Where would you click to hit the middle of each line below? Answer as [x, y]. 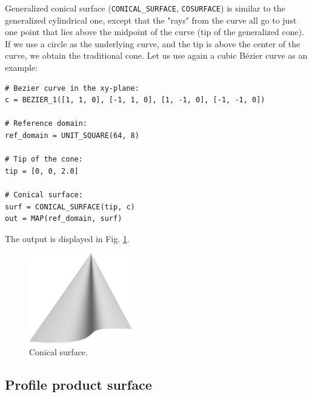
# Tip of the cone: [44, 159]
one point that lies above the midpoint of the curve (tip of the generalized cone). [155, 32]
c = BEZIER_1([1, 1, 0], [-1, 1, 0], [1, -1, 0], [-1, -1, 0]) [135, 100]
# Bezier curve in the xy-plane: [72, 88]
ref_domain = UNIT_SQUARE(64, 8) [72, 136]
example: [22, 67]
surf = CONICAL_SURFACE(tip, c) [70, 207]
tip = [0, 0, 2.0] [42, 171]
